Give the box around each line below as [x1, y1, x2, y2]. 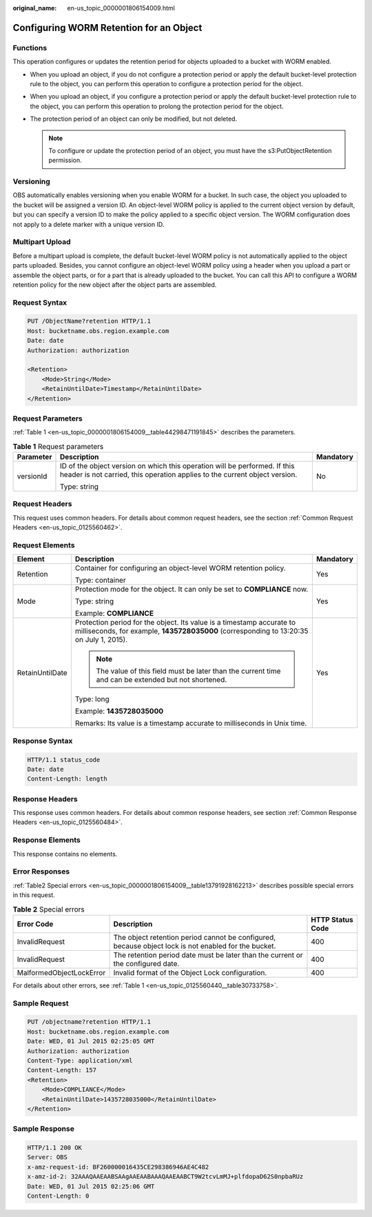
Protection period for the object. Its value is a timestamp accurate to [74, 618, 296, 627]
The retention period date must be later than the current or [113, 950, 303, 960]
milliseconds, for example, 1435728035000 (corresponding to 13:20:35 [74, 626, 309, 636]
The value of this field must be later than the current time [96, 666, 281, 676]
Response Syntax [12, 736, 73, 745]
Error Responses [12, 867, 70, 876]
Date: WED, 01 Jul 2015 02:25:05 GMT [27, 1038, 155, 1045]
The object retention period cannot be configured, [113, 932, 276, 942]
